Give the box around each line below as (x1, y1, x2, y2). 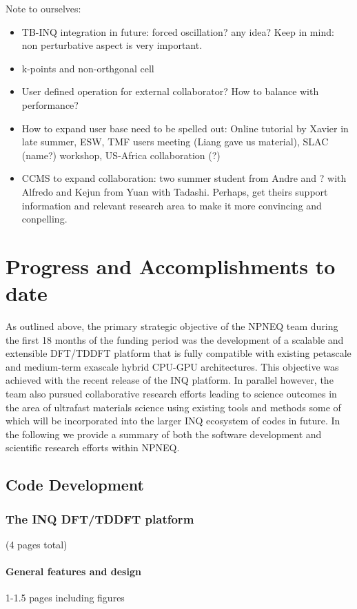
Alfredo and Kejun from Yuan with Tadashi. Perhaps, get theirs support (21, 184, 328, 198)
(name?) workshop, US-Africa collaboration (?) (21, 147, 221, 162)
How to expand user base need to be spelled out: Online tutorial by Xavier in (21, 121, 349, 135)
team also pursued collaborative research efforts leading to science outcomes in (6, 386, 337, 400)
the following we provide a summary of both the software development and (6, 426, 322, 441)
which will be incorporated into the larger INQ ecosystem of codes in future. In (6, 413, 340, 428)
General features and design (6, 564, 141, 579)
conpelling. (21, 211, 68, 226)
